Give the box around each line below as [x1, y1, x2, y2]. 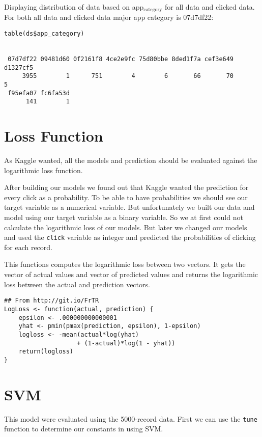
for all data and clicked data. [164, 2, 255, 12]
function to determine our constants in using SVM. [4, 423, 163, 434]
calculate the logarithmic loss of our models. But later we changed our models [4, 222, 247, 232]
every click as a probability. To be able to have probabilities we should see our [4, 192, 248, 202]
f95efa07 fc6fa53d [8, 89, 70, 97]
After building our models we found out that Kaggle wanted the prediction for [4, 182, 249, 193]
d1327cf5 [4, 64, 34, 71]
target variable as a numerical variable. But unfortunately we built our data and [4, 202, 255, 212]
